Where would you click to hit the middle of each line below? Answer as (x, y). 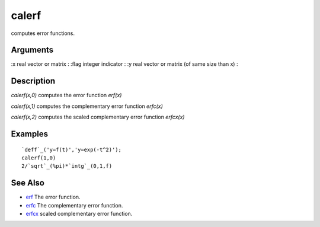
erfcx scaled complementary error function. (79, 214)
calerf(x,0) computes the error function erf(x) (66, 95)
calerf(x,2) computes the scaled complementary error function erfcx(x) (98, 117)
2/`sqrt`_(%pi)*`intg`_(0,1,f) (67, 166)
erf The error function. (53, 197)
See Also (28, 183)
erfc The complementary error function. (74, 205)
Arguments (32, 50)
